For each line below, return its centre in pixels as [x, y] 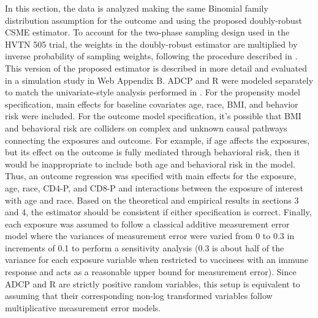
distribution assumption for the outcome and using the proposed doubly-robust [153, 20]
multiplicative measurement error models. [83, 307]
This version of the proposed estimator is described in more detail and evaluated [156, 68]
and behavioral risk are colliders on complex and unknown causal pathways [146, 128]
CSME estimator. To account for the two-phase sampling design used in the [147, 32]
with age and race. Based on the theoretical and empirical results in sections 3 [152, 200]
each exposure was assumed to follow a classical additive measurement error [147, 224]
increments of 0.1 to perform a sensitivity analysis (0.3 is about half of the [145, 247]
